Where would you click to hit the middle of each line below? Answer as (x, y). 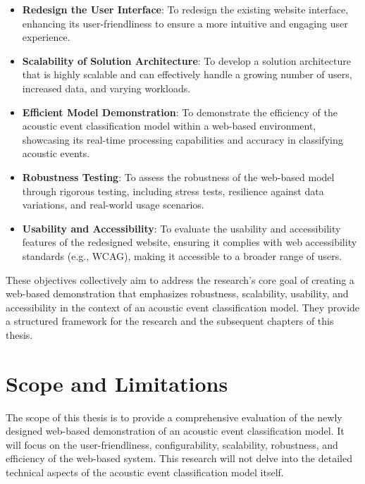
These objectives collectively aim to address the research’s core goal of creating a (180, 279)
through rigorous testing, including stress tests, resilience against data (173, 191)
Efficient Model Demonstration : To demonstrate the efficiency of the (180, 112)
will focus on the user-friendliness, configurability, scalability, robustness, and (172, 444)
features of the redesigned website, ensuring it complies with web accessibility (190, 242)
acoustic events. (56, 153)
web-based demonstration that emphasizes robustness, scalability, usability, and (177, 293)
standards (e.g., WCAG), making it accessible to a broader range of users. (182, 255)
